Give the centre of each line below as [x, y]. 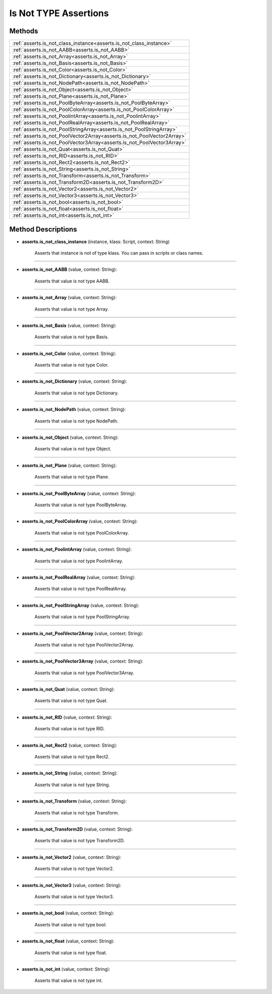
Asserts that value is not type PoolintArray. [79, 561]
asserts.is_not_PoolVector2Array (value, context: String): [83, 633]
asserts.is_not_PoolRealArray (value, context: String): [79, 577]
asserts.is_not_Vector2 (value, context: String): [72, 857]
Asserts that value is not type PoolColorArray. [82, 533]
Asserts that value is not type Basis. [72, 337]
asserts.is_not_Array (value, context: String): [69, 298]
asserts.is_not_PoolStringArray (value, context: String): [81, 605]
